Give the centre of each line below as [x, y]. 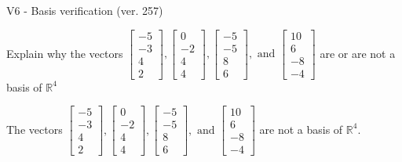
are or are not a [358, 53]
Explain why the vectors [65, 53]
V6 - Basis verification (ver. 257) [85, 10]
